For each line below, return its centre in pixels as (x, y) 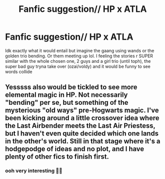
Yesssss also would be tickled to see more (71, 87)
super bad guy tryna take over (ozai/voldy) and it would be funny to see (78, 66)
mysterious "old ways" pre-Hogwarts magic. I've (82, 111)
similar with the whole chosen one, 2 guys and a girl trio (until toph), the (78, 61)
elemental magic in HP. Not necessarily (66, 95)
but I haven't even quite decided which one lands (82, 134)
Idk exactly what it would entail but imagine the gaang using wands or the (80, 50)
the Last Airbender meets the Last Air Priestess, (80, 126)
